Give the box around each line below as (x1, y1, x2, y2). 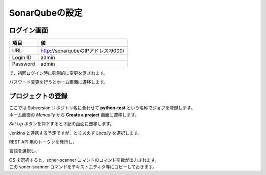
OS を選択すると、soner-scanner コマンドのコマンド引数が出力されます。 (9, 157, 160, 163)
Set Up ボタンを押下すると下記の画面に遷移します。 (9, 121, 115, 127)
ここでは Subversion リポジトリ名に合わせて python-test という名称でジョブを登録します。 (9, 105, 196, 111)
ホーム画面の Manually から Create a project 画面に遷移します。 (9, 112, 139, 117)
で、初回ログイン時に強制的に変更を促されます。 (9, 70, 108, 76)
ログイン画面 (9, 26, 48, 34)
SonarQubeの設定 (9, 7, 83, 18)
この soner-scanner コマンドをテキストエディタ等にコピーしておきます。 (9, 164, 157, 170)
